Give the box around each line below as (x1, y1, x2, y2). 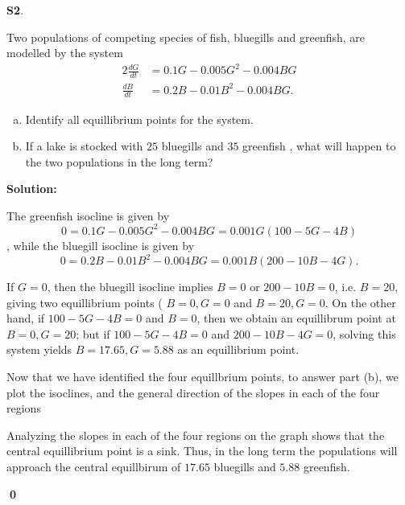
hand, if (6, 310, 45, 326)
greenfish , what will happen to (242, 138, 396, 154)
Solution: (6, 180, 57, 197)
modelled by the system (6, 44, 123, 61)
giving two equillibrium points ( (6, 294, 163, 310)
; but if (76, 325, 110, 342)
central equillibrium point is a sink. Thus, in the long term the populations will (6, 442, 398, 459)
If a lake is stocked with (25, 138, 143, 154)
